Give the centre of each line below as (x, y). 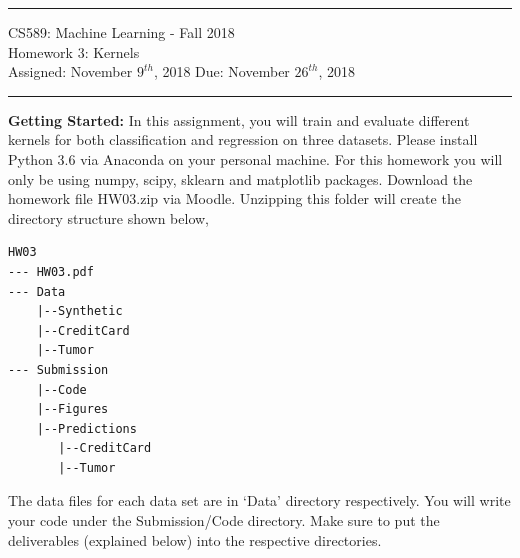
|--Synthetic (79, 311)
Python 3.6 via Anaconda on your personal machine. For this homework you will (255, 158)
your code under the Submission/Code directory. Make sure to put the (224, 520)
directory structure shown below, (108, 217)
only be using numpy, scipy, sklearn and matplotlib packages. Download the (240, 178)
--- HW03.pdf (51, 271)
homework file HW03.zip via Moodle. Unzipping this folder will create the (234, 198)
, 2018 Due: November (221, 71)
